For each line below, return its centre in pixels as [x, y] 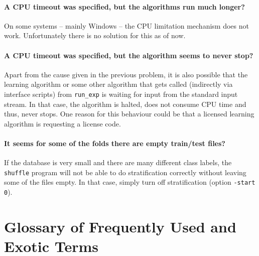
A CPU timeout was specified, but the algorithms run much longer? [124, 6]
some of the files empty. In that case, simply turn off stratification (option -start [130, 182]
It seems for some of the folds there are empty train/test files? [115, 143]
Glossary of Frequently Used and [120, 226]
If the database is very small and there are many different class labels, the [118, 162]
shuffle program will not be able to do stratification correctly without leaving [125, 172]
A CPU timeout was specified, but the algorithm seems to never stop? [129, 55]
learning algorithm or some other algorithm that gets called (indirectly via [118, 84]
